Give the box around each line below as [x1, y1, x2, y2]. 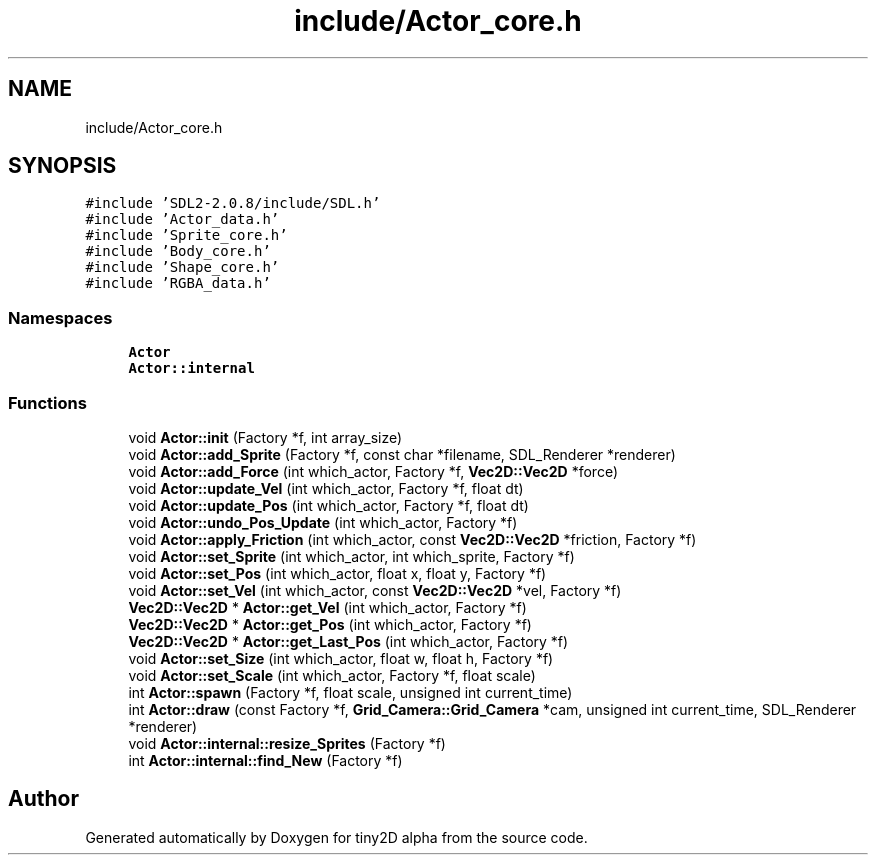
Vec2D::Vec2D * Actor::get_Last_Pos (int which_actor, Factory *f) [128, 632, 569, 650]
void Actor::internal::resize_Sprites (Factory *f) [128, 734, 446, 752]
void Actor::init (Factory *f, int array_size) [128, 428, 403, 446]
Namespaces [8, 307, 113, 328]
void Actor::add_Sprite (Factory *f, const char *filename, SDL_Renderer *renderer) [128, 445, 676, 463]
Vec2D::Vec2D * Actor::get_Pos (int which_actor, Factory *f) [128, 615, 532, 633]
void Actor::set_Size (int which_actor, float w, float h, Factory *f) [128, 649, 554, 667]
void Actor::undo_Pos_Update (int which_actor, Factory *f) [128, 513, 518, 531]
